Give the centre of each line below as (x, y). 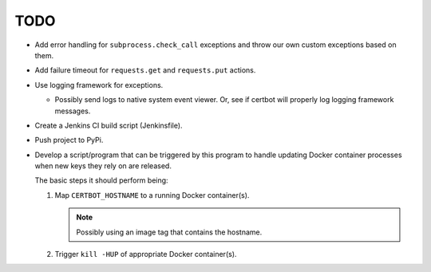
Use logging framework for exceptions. (99, 85)
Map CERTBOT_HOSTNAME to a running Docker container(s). (152, 195)
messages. (73, 111)
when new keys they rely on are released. (103, 166)
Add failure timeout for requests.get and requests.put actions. (145, 70)
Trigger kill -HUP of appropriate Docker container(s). (146, 254)
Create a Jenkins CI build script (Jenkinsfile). (109, 125)
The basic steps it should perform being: (101, 180)
